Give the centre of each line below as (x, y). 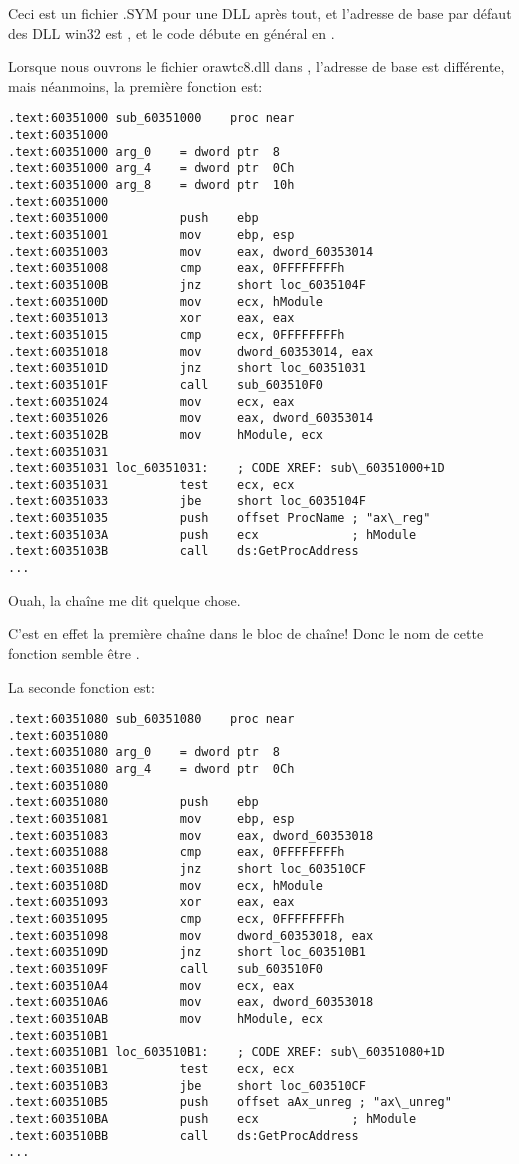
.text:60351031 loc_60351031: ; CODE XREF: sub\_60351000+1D (226, 468)
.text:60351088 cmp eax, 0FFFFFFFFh (176, 852)
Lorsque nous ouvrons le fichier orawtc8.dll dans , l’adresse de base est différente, (256, 66)
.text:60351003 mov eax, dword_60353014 (191, 251)
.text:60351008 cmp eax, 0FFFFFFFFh (176, 268)
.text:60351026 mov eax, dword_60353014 (191, 418)
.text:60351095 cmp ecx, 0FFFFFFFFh (176, 919)
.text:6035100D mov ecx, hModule (165, 301)
